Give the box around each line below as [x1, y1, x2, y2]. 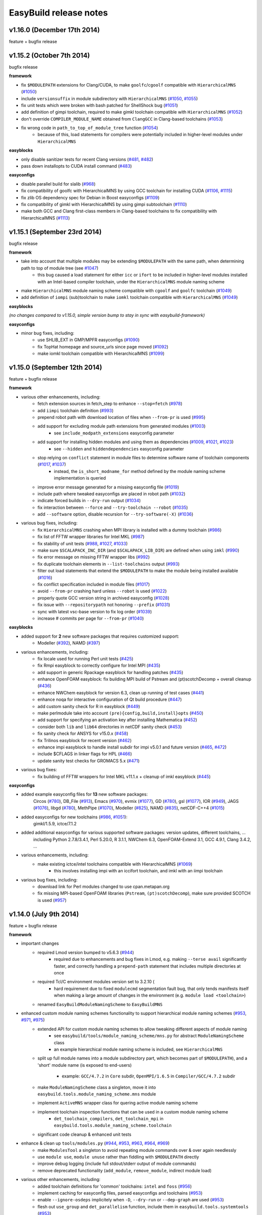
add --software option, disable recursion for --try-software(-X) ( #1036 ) [37, 511, 194, 517]
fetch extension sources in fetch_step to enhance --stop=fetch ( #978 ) [37, 401, 183, 407]
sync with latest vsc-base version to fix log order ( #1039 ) [37, 608, 152, 614]
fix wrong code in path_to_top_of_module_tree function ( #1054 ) [21, 125, 158, 131]
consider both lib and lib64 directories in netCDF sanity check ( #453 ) [37, 724, 182, 729]
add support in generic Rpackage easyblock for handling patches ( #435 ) [37, 669, 183, 675]
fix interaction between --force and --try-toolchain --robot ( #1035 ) [37, 504, 188, 510]
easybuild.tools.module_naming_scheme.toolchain [54, 1123, 172, 1128]
